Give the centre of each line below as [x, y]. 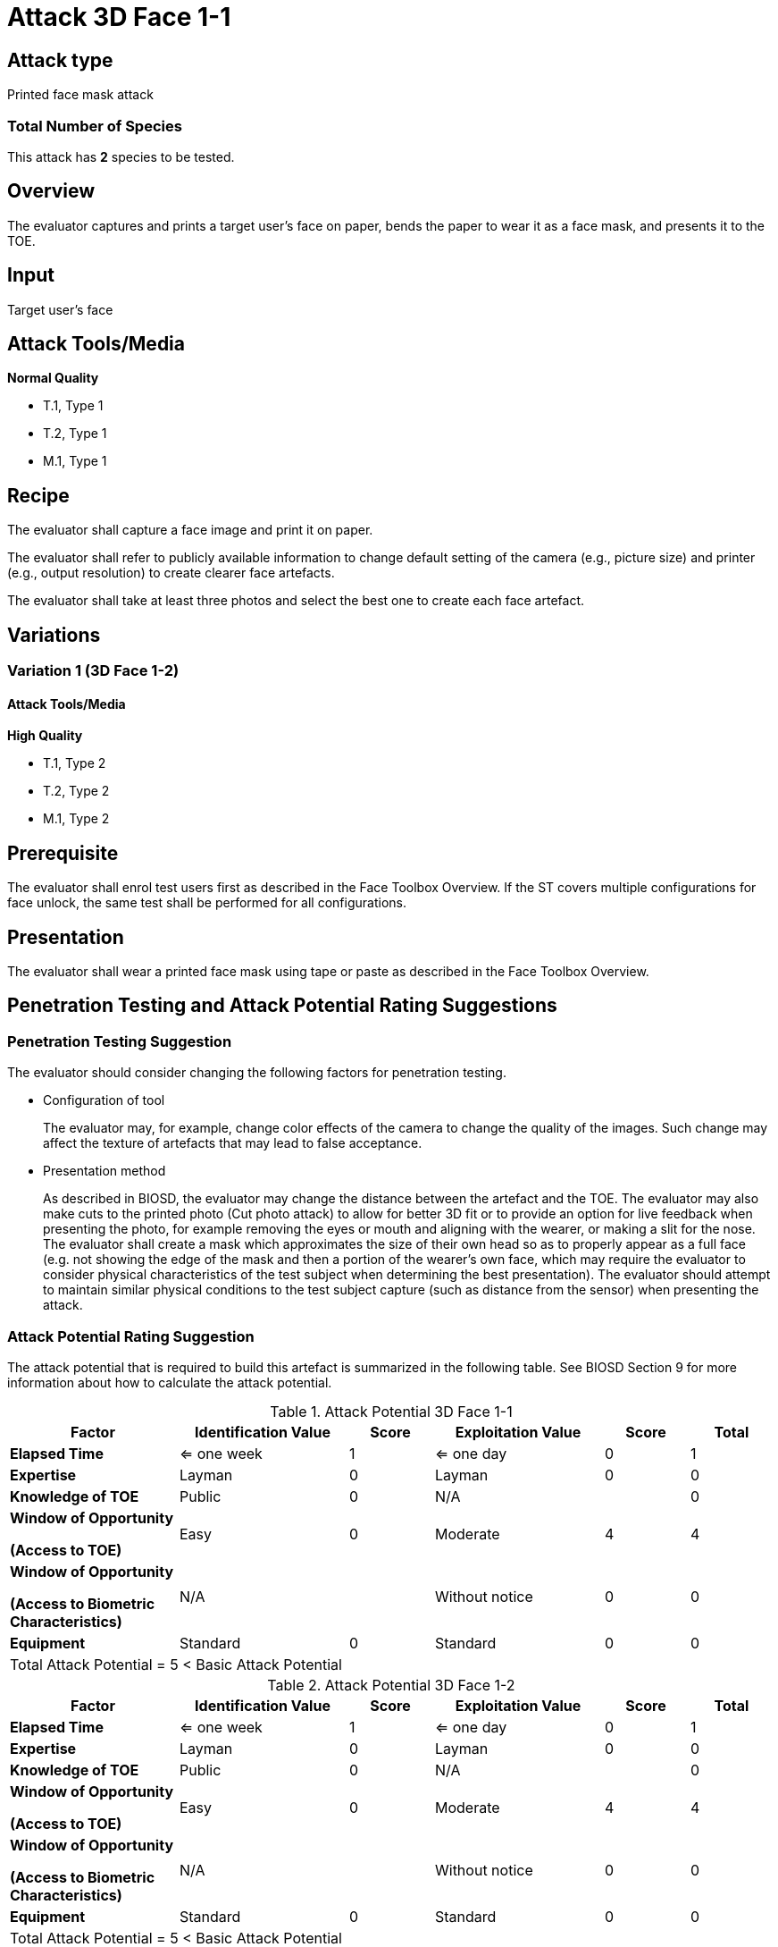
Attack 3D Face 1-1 [119, 17]
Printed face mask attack [80, 95]
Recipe [38, 495]
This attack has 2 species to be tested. [121, 156]
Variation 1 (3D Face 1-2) [93, 671]
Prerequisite [63, 853]
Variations [54, 635]
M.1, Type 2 [76, 819]
